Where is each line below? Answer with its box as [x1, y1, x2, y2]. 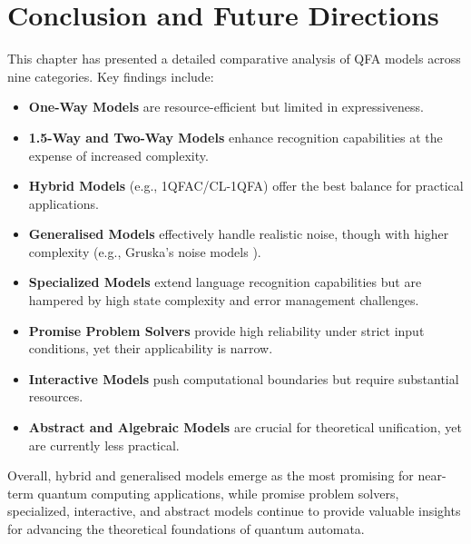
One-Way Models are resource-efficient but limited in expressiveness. [28, 97, 424, 116]
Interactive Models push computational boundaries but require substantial [28, 369, 459, 388]
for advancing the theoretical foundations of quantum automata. [7, 519, 365, 538]
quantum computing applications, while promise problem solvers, [37, 483, 399, 502]
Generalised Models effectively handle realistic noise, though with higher [28, 224, 449, 243]
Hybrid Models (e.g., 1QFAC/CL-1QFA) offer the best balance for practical [28, 176, 464, 195]
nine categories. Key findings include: [7, 66, 214, 85]
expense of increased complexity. [28, 145, 209, 164]
